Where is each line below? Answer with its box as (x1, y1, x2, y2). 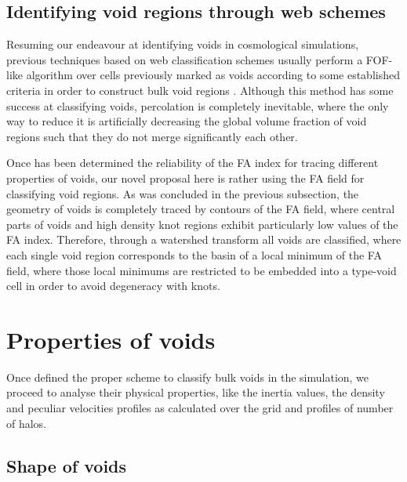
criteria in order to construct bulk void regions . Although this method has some (6, 82, 394, 98)
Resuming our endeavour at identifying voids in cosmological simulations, (6, 36, 359, 53)
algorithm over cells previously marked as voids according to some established (26, 67, 400, 83)
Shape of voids (6, 453, 127, 477)
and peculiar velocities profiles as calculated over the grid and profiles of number (6, 400, 394, 416)
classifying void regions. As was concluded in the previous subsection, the (6, 185, 359, 201)
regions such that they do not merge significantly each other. (6, 128, 298, 144)
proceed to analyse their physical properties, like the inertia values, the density (6, 384, 385, 400)
